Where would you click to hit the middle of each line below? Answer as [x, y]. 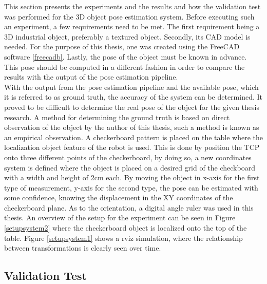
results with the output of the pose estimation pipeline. [91, 77]
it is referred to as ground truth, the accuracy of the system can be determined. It [133, 97]
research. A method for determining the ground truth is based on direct [117, 117]
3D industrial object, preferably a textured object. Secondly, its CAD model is [127, 36]
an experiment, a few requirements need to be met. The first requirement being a [132, 26]
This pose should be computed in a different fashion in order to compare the [125, 67]
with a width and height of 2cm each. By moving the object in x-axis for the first [132, 177]
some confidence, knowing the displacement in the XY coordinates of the [119, 197]
